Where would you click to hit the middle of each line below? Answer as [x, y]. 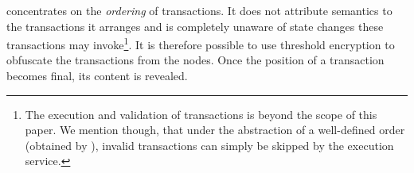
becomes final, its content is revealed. [97, 76]
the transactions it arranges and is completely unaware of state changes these [195, 26]
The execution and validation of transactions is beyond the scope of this [201, 114]
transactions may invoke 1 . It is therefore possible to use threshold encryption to [201, 43]
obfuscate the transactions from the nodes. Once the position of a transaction [195, 60]
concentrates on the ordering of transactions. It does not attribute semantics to [199, 10]
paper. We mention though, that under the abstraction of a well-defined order [215, 130]
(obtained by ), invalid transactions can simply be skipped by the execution [209, 145]
